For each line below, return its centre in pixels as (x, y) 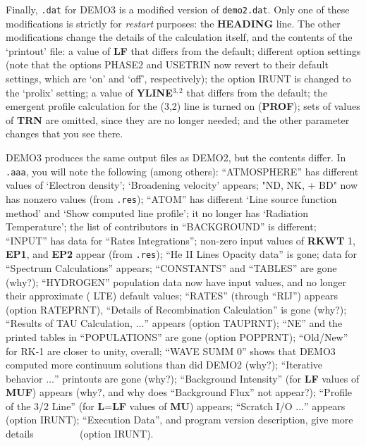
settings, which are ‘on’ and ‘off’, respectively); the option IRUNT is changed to (178, 79)
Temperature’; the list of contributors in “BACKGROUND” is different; (161, 227)
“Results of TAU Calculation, (69, 323)
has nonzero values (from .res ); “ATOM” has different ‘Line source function (171, 198)
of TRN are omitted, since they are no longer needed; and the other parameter (178, 119)
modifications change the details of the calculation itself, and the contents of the (179, 37)
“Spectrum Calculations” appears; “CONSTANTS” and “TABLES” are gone (171, 267)
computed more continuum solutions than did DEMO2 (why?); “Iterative (164, 365)
